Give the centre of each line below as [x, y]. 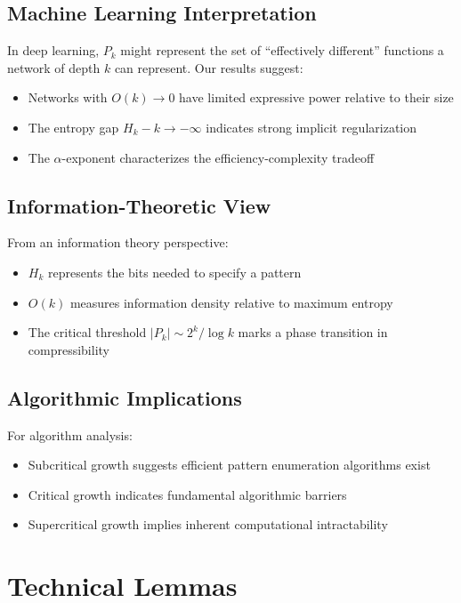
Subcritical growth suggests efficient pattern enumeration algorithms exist [229, 465]
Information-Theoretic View [139, 205]
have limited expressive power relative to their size [316, 97]
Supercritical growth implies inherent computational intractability [208, 524]
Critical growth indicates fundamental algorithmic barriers [187, 494]
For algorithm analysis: [70, 434]
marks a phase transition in [313, 332]
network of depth [54, 67]
